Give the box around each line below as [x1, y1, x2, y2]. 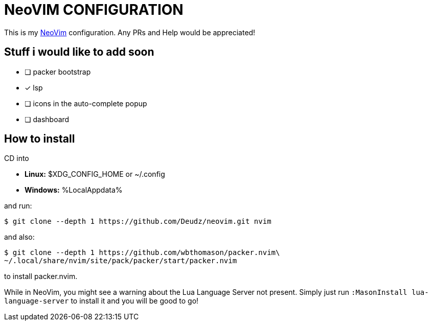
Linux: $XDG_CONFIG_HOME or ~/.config [25, 170, 165, 179]
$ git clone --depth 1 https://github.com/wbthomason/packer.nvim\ [4, 248, 280, 257]
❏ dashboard [25, 114, 70, 124]
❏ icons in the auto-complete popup [25, 99, 147, 108]
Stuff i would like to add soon [4, 45, 154, 59]
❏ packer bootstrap [25, 67, 91, 76]
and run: [4, 201, 32, 211]
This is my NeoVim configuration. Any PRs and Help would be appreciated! [4, 28, 256, 37]
